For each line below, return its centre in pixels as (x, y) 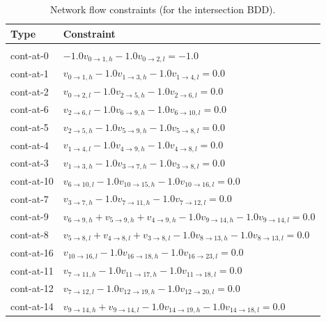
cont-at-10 (32, 181)
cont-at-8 (30, 235)
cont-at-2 (30, 91)
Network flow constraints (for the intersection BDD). (163, 9)
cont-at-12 (32, 288)
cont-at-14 (32, 306)
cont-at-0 (30, 55)
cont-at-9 (30, 216)
